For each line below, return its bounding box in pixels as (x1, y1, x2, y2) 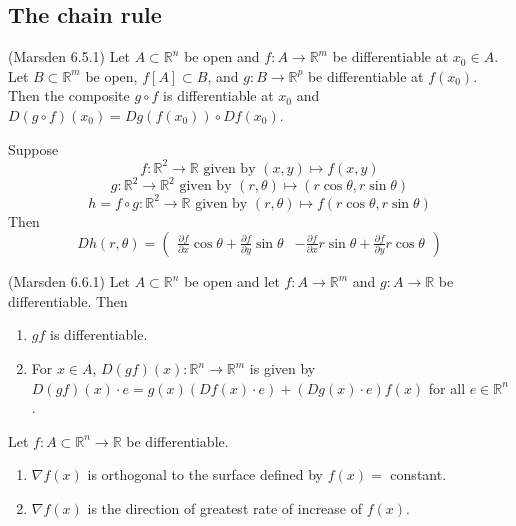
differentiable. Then (8, 290, 128, 311)
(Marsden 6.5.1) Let (8, 46, 131, 67)
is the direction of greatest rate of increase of (87, 498, 363, 519)
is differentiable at (163, 85, 274, 106)
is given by (249, 358, 316, 379)
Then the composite (8, 85, 130, 106)
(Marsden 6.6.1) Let (8, 271, 131, 292)
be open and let (184, 271, 280, 292)
